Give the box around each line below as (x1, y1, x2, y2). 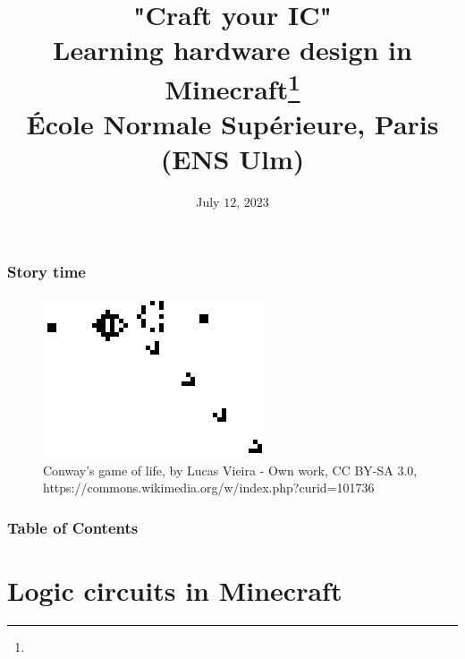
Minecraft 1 (165, 66, 300, 107)
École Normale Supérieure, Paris (26, 106, 439, 142)
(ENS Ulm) (160, 141, 305, 177)
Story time (7, 260, 86, 282)
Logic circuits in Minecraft (7, 571, 342, 608)
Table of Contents (7, 516, 139, 538)
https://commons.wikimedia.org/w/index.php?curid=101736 (43, 478, 375, 497)
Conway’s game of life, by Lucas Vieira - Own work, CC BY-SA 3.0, (43, 460, 418, 479)
